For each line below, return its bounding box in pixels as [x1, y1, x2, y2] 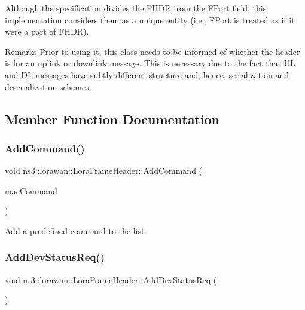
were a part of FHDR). [5, 25, 89, 38]
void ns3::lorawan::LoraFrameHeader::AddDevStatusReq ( [5, 273, 217, 286]
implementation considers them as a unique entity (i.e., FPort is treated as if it [5, 13, 295, 26]
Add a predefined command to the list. [5, 224, 147, 237]
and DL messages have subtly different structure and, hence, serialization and [5, 68, 289, 81]
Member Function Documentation [5, 109, 220, 128]
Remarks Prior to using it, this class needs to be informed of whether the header [5, 45, 300, 57]
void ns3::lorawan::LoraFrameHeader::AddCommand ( [5, 164, 203, 177]
